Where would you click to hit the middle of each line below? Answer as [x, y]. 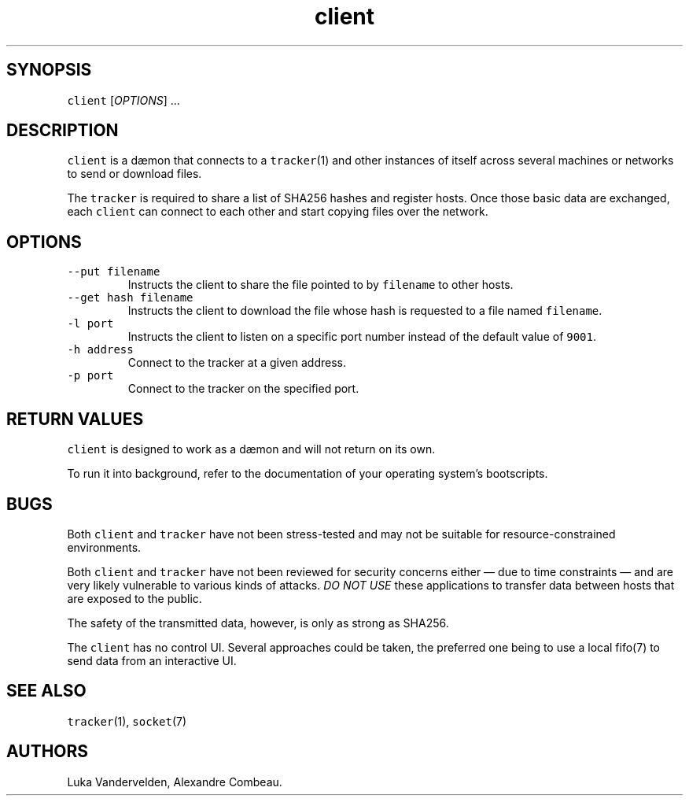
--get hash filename [130, 298]
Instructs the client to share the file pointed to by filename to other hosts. [321, 285]
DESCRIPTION [63, 131]
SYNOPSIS [49, 70]
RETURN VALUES [75, 419]
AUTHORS [48, 752]
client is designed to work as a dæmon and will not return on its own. [251, 449]
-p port [90, 376]
